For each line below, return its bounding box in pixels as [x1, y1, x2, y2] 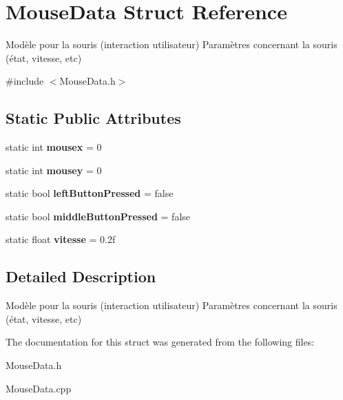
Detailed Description [6, 266, 156, 287]
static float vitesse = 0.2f [6, 232, 116, 246]
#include [6, 74, 44, 88]
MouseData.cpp [6, 381, 72, 395]
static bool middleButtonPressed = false [6, 209, 191, 223]
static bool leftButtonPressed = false [6, 186, 174, 200]
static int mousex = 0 [6, 140, 102, 154]
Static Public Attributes [6, 107, 181, 129]
